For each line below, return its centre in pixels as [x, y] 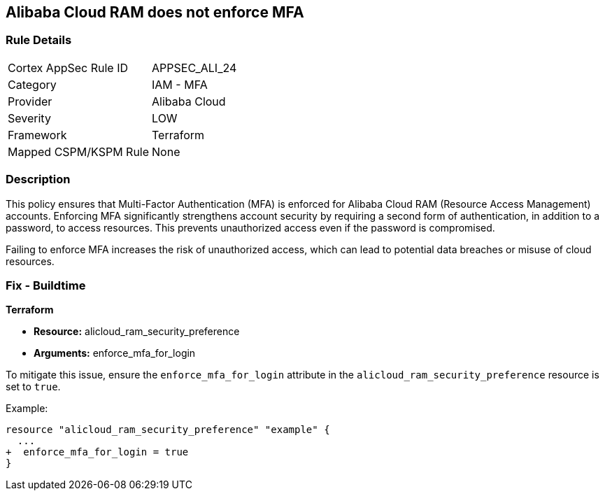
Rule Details [39, 40]
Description [38, 179]
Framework [37, 135]
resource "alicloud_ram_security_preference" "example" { [168, 430]
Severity [29, 118]
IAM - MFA [180, 84]
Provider [30, 101]
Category [32, 84]
